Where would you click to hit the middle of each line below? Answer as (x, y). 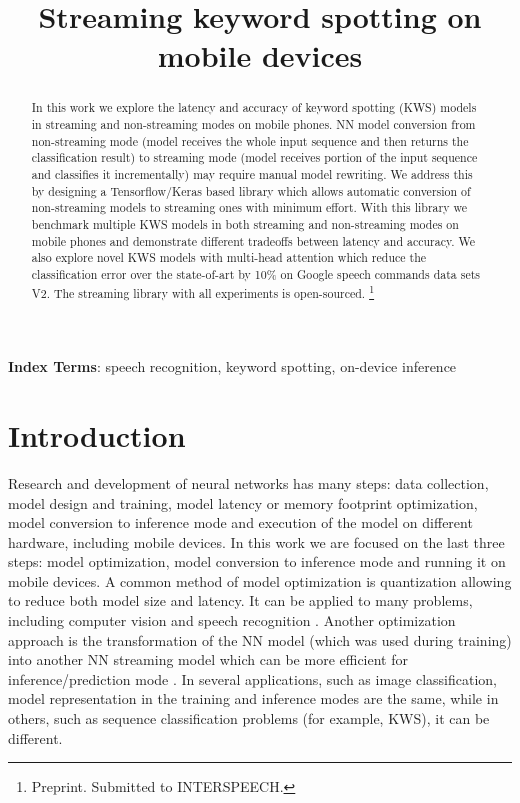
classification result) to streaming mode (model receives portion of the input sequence (254, 157)
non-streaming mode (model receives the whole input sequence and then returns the (250, 140)
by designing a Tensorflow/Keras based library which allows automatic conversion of (251, 190)
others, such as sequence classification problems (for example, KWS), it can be (249, 718)
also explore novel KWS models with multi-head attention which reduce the (229, 257)
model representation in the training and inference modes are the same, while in (253, 698)
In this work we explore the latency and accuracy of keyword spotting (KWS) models (254, 107)
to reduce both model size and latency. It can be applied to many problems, (240, 600)
